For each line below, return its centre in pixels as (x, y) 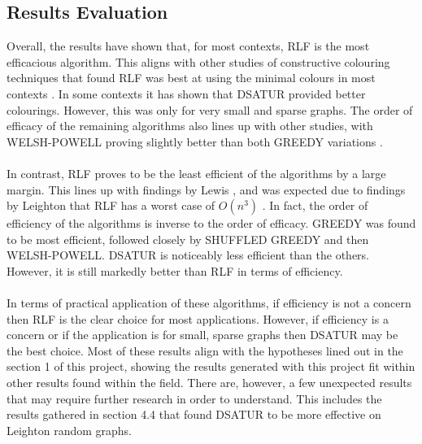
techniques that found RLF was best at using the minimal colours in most (191, 78)
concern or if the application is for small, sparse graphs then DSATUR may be (202, 335)
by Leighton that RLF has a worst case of (111, 205)
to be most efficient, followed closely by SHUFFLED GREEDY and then (188, 239)
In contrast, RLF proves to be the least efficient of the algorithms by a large (196, 173)
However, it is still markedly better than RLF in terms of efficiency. (175, 270)
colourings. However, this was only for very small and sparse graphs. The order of (210, 109)
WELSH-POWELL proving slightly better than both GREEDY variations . (195, 141)
